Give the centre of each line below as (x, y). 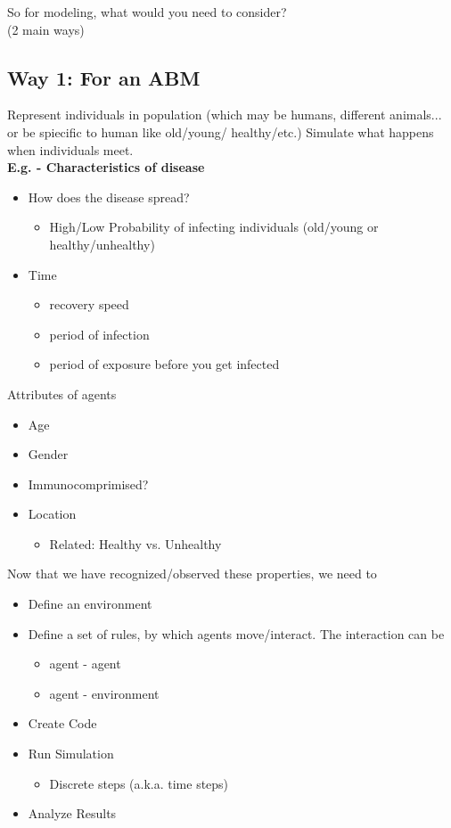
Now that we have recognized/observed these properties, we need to (192, 574)
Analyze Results (72, 813)
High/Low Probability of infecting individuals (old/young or (214, 227)
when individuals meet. (70, 149)
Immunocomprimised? (88, 484)
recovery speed (89, 304)
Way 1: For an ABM (104, 77)
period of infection (99, 334)
